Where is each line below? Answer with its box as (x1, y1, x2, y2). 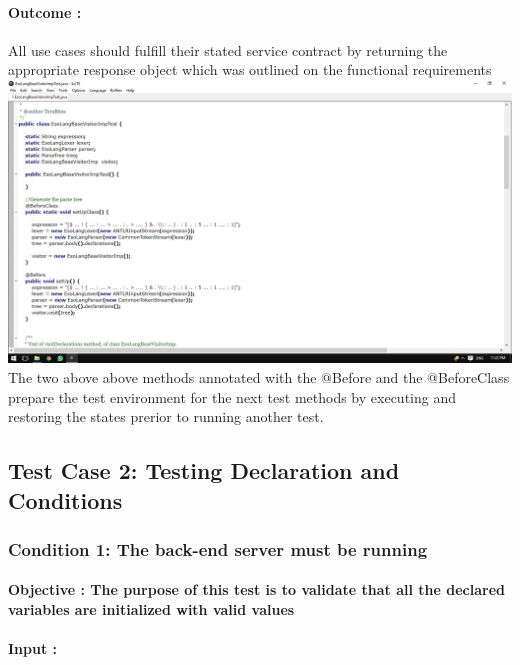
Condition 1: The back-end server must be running (8, 536, 428, 561)
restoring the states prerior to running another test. (8, 406, 324, 427)
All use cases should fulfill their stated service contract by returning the (8, 39, 448, 60)
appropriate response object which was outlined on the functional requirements (8, 59, 492, 80)
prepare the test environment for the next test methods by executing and (8, 386, 456, 407)
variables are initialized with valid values (8, 599, 295, 620)
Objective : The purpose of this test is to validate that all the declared (8, 579, 505, 600)
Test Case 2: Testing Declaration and (8, 455, 400, 486)
